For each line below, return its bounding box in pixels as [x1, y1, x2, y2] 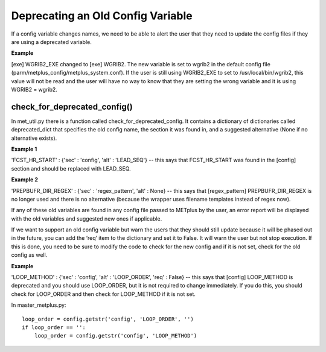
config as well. [11, 251, 48, 259]
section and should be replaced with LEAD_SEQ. [11, 165, 131, 172]
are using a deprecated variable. [11, 38, 92, 45]
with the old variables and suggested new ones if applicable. [11, 215, 162, 222]
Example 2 [11, 176, 39, 183]
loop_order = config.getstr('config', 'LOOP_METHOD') [34, 332, 197, 339]
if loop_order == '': [22, 324, 86, 331]
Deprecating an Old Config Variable [11, 9, 193, 22]
